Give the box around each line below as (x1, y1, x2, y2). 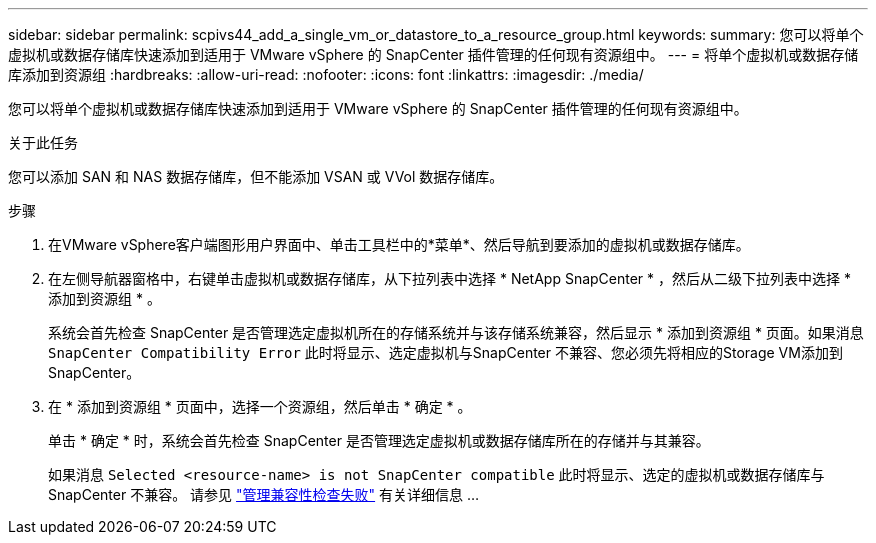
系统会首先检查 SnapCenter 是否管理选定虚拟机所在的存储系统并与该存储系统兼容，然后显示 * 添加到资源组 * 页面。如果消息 (48, 324, 864, 341)
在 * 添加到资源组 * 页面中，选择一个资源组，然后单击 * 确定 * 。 (48, 398, 472, 415)
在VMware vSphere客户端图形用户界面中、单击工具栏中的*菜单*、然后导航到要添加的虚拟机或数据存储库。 (48, 236, 750, 253)
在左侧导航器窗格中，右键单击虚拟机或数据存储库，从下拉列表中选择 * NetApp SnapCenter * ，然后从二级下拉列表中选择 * (48, 270, 851, 287)
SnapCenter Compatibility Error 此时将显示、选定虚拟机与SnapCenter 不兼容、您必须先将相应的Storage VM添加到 (48, 344, 843, 361)
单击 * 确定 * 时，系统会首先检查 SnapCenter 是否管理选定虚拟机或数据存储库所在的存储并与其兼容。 (48, 432, 710, 449)
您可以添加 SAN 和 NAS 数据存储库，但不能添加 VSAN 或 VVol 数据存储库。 (8, 168, 504, 185)
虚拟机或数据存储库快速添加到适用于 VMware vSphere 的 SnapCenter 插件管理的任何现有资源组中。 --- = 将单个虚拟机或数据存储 (8, 46, 859, 63)
